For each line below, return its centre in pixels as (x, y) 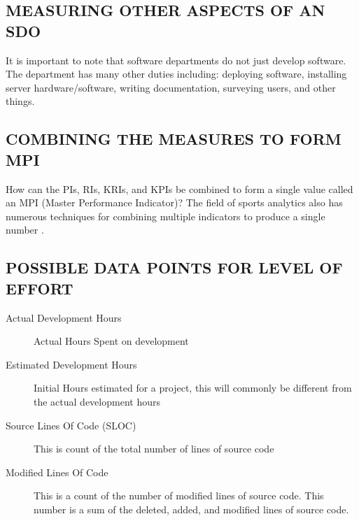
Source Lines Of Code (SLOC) (71, 425)
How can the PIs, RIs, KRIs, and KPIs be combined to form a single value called (179, 188)
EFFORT (40, 288)
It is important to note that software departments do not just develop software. (176, 60)
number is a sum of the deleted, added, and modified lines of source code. (191, 509)
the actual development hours (97, 401)
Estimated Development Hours (71, 364)
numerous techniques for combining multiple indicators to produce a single (166, 216)
